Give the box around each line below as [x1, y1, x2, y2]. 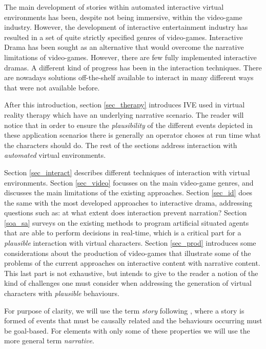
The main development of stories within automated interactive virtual [4, 2, 224, 12]
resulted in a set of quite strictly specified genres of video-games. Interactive [4, 31, 243, 42]
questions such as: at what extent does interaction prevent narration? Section [4, 207, 247, 218]
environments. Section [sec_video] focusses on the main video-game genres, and [4, 177, 254, 188]
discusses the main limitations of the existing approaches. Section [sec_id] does [4, 187, 253, 198]
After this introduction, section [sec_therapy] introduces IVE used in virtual [4, 99, 245, 110]
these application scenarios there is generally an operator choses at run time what [4, 130, 261, 140]
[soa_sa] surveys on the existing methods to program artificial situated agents [4, 217, 249, 228]
